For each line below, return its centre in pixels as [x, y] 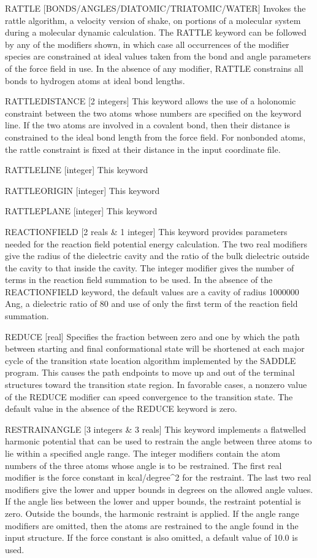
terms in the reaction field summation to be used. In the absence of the [139, 280]
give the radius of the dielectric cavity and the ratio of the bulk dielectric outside [157, 256]
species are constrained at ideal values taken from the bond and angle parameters [158, 56]
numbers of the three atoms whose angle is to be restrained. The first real [143, 465]
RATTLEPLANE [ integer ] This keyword [81, 211]
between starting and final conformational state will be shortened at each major [155, 348]
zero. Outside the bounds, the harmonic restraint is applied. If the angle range [152, 513]
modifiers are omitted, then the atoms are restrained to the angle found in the [152, 525]
